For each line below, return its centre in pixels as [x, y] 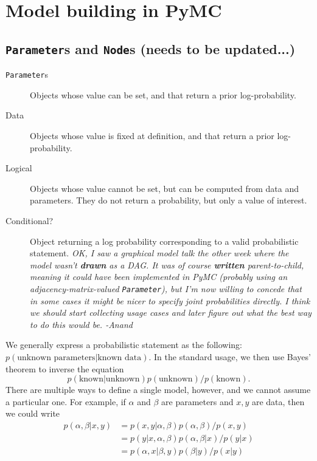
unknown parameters [56, 357]
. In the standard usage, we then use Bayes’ [230, 356]
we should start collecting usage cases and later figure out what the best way [171, 312]
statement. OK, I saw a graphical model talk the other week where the [159, 253]
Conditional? [30, 220]
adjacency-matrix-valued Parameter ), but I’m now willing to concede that [166, 288]
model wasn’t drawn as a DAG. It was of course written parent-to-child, [167, 265]
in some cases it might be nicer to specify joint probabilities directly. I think [170, 300]
